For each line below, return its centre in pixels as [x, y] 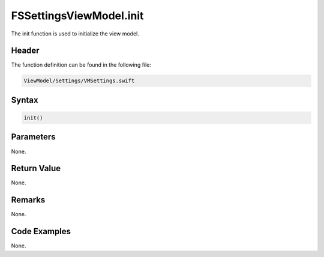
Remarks [28, 200]
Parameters [33, 137]
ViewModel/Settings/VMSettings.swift [79, 81]
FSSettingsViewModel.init [77, 16]
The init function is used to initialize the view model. [75, 34]
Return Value [36, 168]
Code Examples [41, 231]
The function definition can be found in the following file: [81, 65]
